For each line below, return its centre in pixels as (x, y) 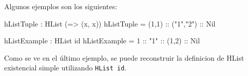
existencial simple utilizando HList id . (65, 68)
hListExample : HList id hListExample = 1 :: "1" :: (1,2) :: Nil (102, 41)
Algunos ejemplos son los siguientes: (61, 6)
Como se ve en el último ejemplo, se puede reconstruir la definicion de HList (124, 57)
